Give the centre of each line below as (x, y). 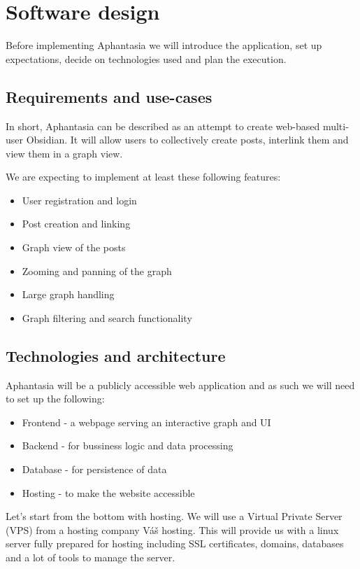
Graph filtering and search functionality (107, 317)
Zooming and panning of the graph (97, 271)
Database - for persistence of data (94, 469)
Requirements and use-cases (109, 96)
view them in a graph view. (64, 153)
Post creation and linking (76, 224)
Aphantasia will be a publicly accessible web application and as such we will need (180, 385)
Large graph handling (68, 294)
